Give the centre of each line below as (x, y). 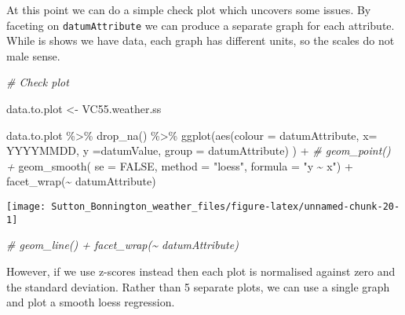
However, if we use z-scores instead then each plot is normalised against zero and (201, 271)
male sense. (33, 55)
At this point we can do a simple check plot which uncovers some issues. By (189, 9)
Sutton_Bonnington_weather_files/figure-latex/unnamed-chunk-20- (226, 207)
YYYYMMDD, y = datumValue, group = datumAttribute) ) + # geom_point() (199, 150)
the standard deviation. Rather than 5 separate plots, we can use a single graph (198, 286)
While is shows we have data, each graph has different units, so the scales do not (201, 40)
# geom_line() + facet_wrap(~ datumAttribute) (122, 245)
